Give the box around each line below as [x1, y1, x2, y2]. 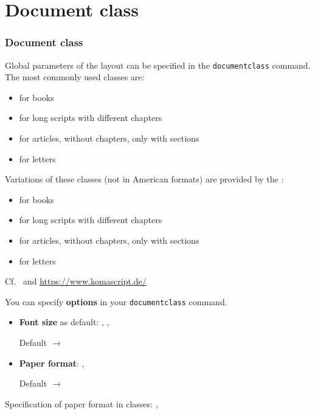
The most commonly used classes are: [5, 71, 145, 83]
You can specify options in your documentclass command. [5, 295, 227, 308]
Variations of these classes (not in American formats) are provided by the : [5, 173, 284, 185]
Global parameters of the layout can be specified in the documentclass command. [5, 58, 311, 71]
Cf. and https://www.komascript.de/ [5, 275, 147, 288]
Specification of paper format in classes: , [5, 397, 158, 410]
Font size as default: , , [19, 316, 109, 328]
